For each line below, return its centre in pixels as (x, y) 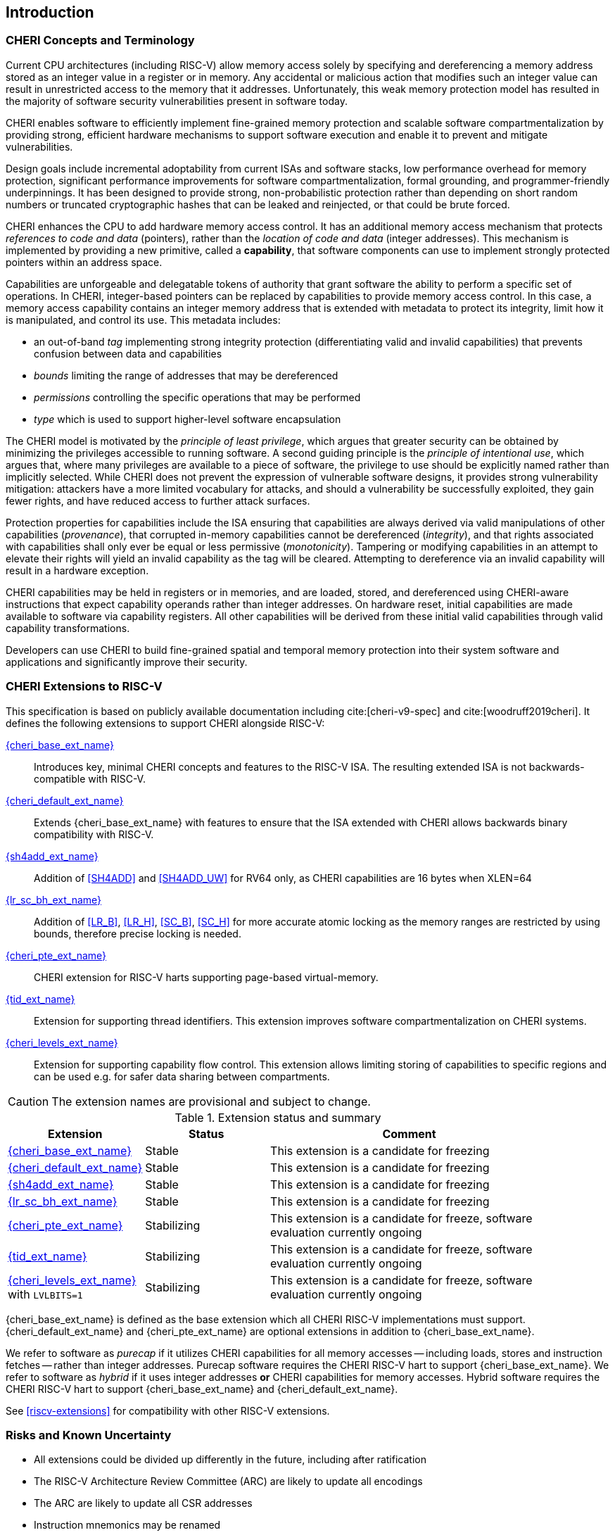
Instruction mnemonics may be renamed (127, 1525)
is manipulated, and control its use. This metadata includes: (143, 320)
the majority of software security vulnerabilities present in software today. (177, 101)
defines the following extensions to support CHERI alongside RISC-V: (165, 723)
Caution (28, 1101)
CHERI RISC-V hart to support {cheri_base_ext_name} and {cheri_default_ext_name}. (202, 1389)
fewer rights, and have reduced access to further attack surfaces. (158, 500)
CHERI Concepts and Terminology (100, 40)
